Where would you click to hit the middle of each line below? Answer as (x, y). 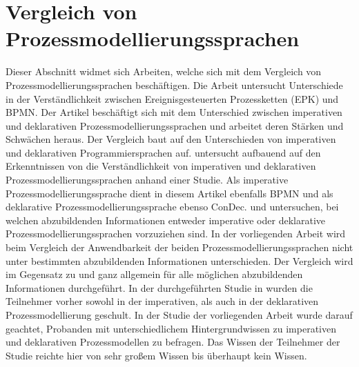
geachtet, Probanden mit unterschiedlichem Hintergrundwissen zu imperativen (171, 328)
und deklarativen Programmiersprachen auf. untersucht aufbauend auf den (163, 152)
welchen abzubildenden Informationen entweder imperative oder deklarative (165, 220)
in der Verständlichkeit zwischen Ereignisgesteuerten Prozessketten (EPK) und (172, 98)
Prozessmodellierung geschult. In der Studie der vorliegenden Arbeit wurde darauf (179, 315)
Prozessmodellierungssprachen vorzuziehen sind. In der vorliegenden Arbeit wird (176, 234)
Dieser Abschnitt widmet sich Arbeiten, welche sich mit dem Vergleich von (164, 71)
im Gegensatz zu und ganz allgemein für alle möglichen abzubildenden (154, 274)
